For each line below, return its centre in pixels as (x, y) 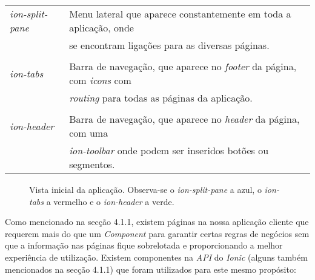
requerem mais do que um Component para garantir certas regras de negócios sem (157, 233)
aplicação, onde (101, 28)
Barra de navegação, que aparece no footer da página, (183, 66)
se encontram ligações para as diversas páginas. (169, 45)
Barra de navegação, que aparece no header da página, (184, 119)
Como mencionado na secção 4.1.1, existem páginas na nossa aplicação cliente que (157, 222)
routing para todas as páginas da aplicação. (161, 98)
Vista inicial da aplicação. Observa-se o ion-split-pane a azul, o (145, 189)
